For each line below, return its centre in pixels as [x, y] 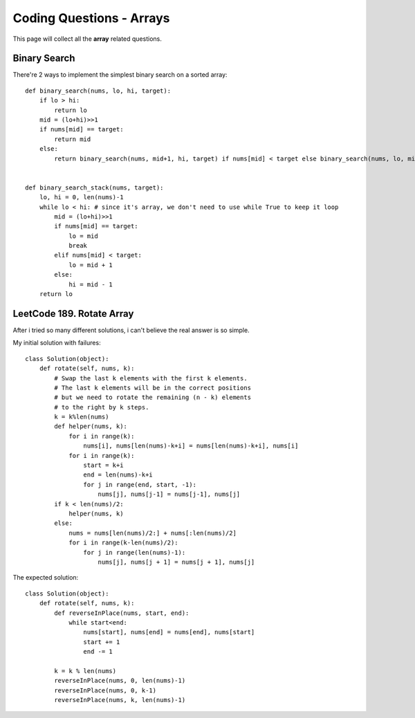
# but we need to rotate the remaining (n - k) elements [153, 397]
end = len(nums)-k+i [118, 475]
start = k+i [103, 466]
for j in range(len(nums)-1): [135, 552]
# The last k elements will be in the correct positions [153, 388]
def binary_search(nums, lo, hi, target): [98, 91]
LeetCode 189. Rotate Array [73, 314]
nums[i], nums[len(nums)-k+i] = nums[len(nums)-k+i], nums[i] [191, 446]
